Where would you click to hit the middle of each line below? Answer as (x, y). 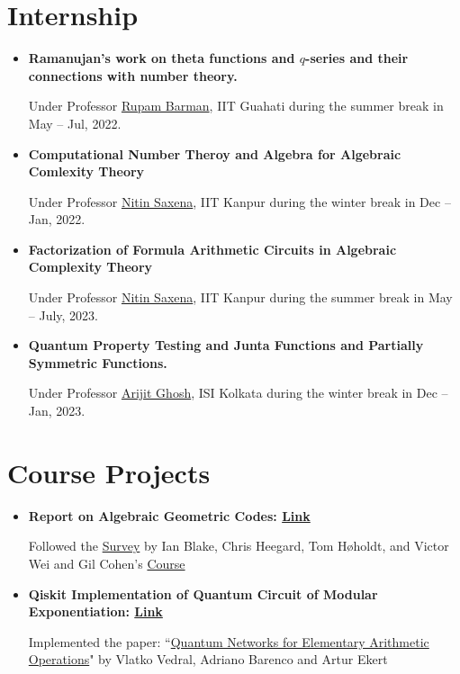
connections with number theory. (133, 75)
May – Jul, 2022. (75, 123)
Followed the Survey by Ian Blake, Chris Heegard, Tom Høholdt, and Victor (239, 546)
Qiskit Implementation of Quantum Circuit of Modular (203, 593)
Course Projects (109, 472)
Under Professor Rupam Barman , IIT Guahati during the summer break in (236, 106)
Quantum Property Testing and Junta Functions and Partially (226, 345)
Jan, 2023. (57, 411)
